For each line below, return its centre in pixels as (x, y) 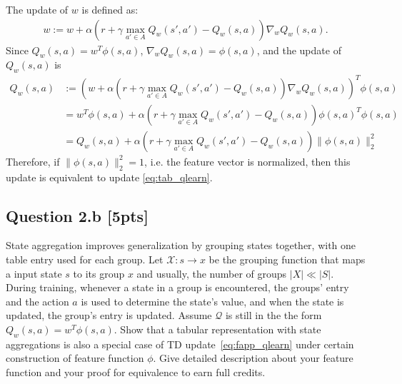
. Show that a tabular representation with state (217, 329)
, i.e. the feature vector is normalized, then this (247, 161)
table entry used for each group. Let (85, 259)
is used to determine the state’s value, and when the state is (212, 301)
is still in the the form (273, 315)
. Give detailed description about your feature (253, 358)
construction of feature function (75, 358)
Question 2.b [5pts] (77, 215)
